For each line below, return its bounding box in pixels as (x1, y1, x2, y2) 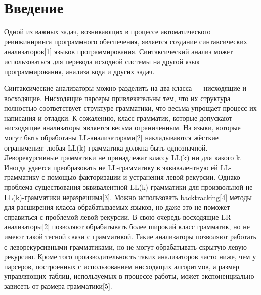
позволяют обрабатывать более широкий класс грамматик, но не (52, 221, 250, 232)
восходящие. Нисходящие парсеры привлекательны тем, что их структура (4, 92, 231, 103)
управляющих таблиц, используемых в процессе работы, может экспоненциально (4, 271, 254, 281)
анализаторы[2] (4, 221, 50, 232)
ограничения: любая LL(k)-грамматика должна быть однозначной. (4, 142, 208, 153)
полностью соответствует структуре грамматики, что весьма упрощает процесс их (4, 103, 257, 113)
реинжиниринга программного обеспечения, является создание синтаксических (4, 36, 247, 46)
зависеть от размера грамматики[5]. (4, 280, 112, 291)
